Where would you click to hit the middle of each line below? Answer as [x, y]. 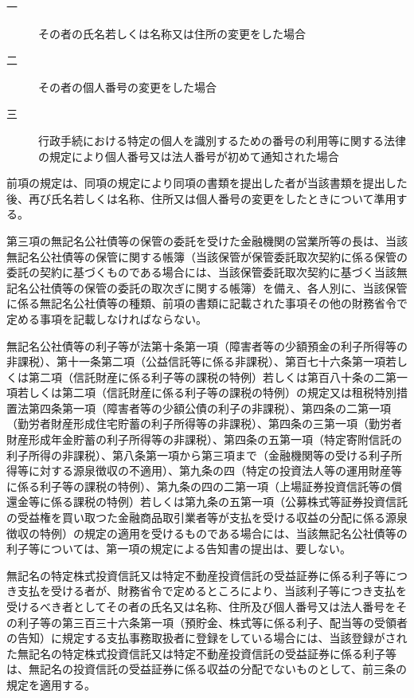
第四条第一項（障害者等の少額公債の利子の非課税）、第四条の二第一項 [209, 408]
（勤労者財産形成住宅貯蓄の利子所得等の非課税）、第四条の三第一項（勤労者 [204, 424]
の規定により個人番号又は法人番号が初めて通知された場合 [189, 156]
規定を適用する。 [51, 684]
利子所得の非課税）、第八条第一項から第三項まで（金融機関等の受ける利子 [199, 455]
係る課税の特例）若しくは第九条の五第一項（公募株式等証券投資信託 [229, 502]
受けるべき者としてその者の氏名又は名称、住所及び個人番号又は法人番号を [201, 606]
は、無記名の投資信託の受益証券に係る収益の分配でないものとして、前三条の [207, 669]
